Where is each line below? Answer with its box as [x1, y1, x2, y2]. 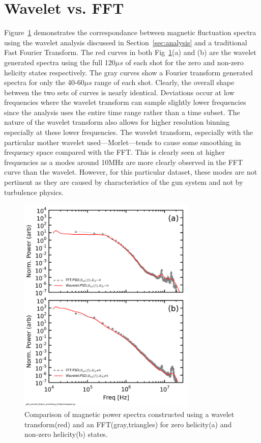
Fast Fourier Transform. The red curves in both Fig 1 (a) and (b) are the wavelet [4, 47, 256, 58]
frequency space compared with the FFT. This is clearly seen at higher [4, 147, 225, 157]
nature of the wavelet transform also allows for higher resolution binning [4, 117, 230, 127]
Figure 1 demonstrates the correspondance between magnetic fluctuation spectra [4, 27, 256, 38]
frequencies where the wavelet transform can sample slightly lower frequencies [4, 97, 246, 107]
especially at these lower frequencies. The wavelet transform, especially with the [4, 127, 253, 137]
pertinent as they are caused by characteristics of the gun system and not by [4, 177, 243, 187]
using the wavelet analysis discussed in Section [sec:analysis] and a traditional [4, 37, 247, 47]
